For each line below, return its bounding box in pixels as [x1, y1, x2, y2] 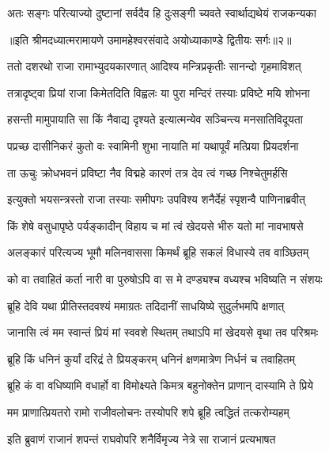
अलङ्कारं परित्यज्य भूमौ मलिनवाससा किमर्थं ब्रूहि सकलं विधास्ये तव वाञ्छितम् [7, 244, 309, 261]
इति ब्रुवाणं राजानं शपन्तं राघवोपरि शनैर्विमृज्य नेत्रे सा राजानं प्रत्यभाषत [7, 430, 276, 447]
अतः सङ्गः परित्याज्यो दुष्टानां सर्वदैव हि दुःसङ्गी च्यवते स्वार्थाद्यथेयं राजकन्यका [7, 5, 316, 21]
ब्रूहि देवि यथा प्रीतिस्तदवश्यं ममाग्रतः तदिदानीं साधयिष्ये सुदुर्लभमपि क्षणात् [7, 297, 285, 314]
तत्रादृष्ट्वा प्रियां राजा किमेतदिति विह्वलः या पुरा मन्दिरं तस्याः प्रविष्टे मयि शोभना [7, 84, 310, 101]
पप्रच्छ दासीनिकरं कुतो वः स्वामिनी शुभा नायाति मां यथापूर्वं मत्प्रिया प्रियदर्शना [7, 137, 299, 154]
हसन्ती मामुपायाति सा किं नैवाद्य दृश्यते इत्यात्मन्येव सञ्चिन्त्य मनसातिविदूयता [7, 111, 303, 128]
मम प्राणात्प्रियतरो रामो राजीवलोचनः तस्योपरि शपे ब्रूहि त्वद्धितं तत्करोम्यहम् [7, 403, 289, 420]
